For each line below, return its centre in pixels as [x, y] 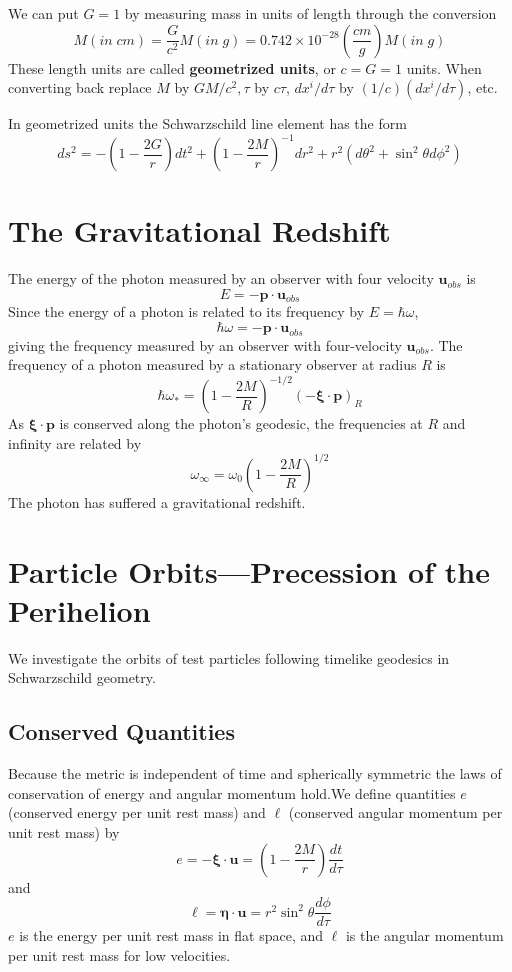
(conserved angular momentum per [395, 812]
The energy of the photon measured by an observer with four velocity [221, 278]
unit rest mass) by [64, 831]
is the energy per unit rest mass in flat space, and [171, 935]
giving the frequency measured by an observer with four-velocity [205, 344]
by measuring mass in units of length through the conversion [310, 13]
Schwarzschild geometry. [82, 677]
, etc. [482, 87]
